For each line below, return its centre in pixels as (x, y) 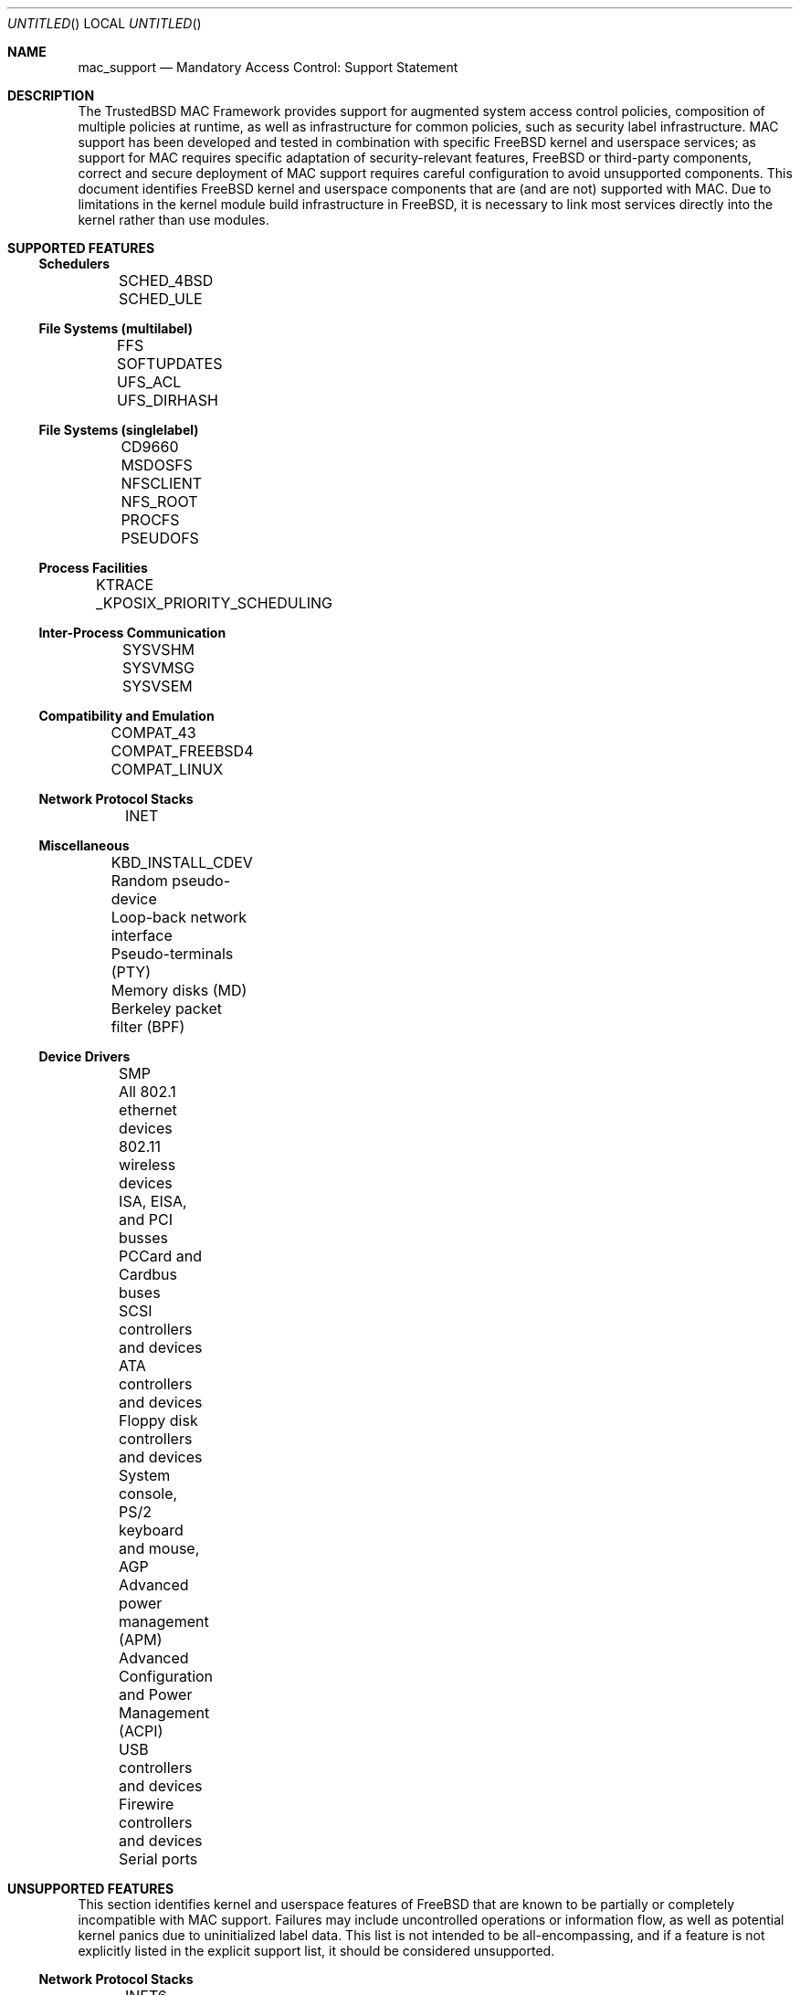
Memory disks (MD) (179, 990)
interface (142, 935)
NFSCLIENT (162, 483)
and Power (156, 1694)
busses (144, 1238)
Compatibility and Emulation (126, 716)
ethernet (148, 1110)
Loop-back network (179, 917)
